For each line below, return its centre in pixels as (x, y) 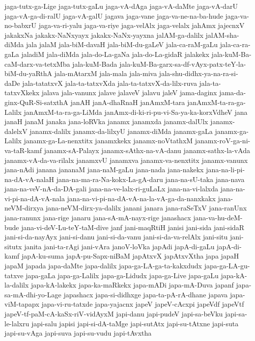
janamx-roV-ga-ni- (223, 141)
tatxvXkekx (22, 92)
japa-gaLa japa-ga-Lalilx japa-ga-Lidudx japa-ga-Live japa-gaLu (122, 275)
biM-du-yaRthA (28, 73)
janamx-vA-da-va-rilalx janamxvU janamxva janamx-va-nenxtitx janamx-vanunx (126, 160)
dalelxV (16, 131)
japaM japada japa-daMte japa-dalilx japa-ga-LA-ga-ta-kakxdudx (103, 266)
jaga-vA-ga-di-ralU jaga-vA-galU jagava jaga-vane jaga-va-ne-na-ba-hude (114, 15)
